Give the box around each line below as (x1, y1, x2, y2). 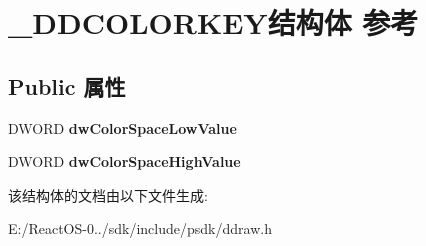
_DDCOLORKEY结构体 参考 (8, 2, 419, 43)
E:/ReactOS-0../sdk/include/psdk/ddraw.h (8, 218, 272, 239)
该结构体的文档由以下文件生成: (8, 184, 208, 205)
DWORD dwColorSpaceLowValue (8, 117, 237, 138)
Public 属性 (8, 70, 126, 101)
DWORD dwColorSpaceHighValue (8, 151, 241, 172)
